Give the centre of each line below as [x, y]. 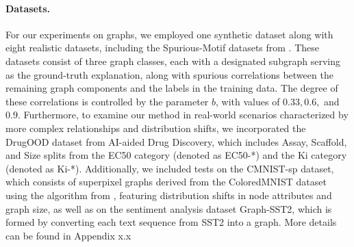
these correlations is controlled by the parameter [107, 101]
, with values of [248, 101]
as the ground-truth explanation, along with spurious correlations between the [169, 74]
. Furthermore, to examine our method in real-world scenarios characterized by [183, 115]
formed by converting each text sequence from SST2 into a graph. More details [171, 222]
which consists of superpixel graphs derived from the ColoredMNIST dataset [166, 182]
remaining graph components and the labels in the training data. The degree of [172, 88]
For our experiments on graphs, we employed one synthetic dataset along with [169, 34]
